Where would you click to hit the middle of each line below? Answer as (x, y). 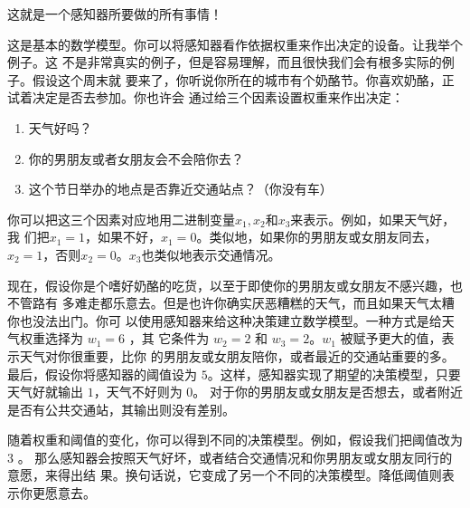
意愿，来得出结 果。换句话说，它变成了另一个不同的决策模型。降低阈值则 (225, 475)
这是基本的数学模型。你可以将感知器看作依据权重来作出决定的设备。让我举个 (235, 44)
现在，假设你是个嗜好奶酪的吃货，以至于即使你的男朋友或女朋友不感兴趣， (229, 285)
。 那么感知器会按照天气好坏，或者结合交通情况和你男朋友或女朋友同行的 (235, 457)
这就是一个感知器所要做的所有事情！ (115, 14)
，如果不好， (123, 237)
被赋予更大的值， (391, 338)
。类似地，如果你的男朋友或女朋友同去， (317, 237)
